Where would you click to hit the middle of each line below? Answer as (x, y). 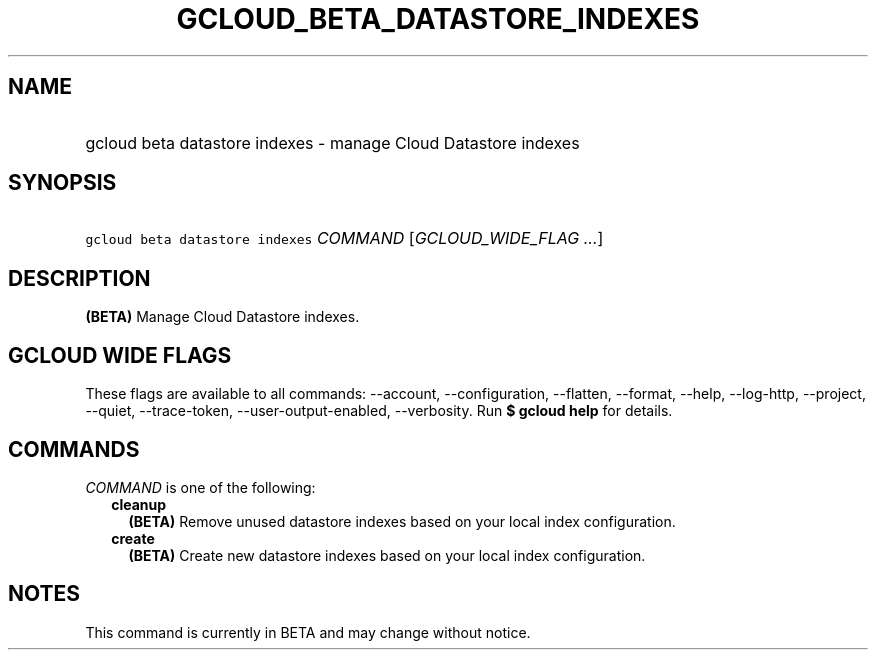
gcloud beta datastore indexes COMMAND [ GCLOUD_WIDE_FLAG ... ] (344, 238)
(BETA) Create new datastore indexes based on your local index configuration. (387, 555)
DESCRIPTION (79, 278)
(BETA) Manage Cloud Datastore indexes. (222, 317)
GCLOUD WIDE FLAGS (120, 355)
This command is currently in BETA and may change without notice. (308, 632)
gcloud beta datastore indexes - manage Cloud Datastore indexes (332, 142)
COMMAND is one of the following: (200, 487)
